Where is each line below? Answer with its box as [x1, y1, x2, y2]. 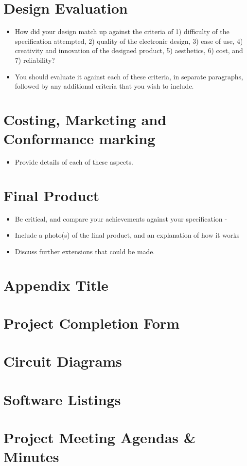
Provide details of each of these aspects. [15, 157, 133, 167]
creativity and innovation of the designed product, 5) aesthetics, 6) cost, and [15, 45, 243, 56]
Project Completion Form [3, 313, 180, 333]
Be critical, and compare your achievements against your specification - [15, 213, 227, 224]
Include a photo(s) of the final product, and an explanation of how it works [15, 230, 240, 240]
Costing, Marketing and [3, 109, 167, 129]
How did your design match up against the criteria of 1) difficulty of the [15, 26, 229, 37]
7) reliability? [15, 55, 55, 65]
